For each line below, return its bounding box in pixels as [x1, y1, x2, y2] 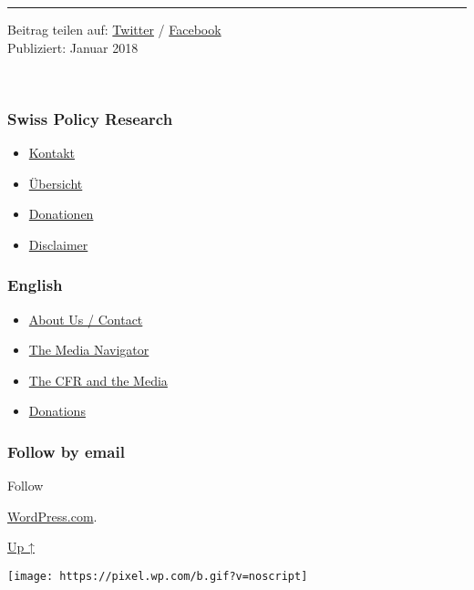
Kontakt [28, 143, 75, 161]
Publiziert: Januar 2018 [7, 37, 139, 57]
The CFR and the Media [28, 370, 168, 389]
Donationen [28, 204, 94, 223]
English [7, 274, 63, 296]
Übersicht [28, 173, 83, 192]
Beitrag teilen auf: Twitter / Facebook [7, 20, 222, 38]
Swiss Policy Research [7, 107, 173, 129]
